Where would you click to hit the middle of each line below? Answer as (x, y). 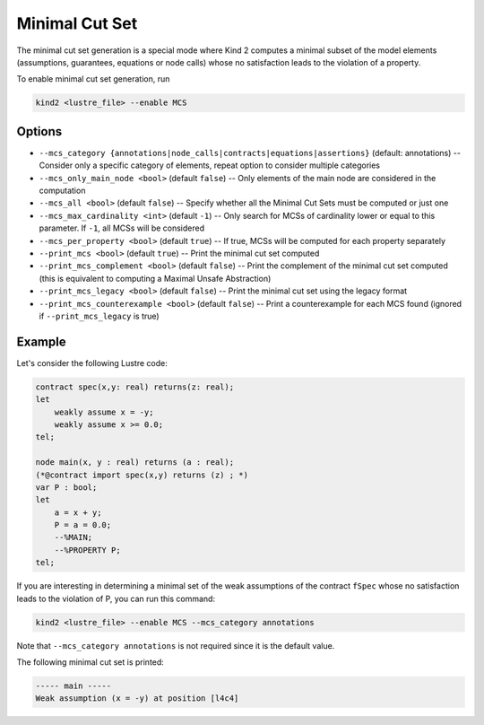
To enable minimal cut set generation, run (93, 79)
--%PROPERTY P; (87, 550)
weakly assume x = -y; (104, 412)
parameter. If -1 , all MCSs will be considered (122, 228)
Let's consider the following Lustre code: (92, 362)
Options (39, 131)
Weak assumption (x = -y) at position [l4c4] (137, 699)
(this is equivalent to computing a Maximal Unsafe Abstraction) (155, 278)
